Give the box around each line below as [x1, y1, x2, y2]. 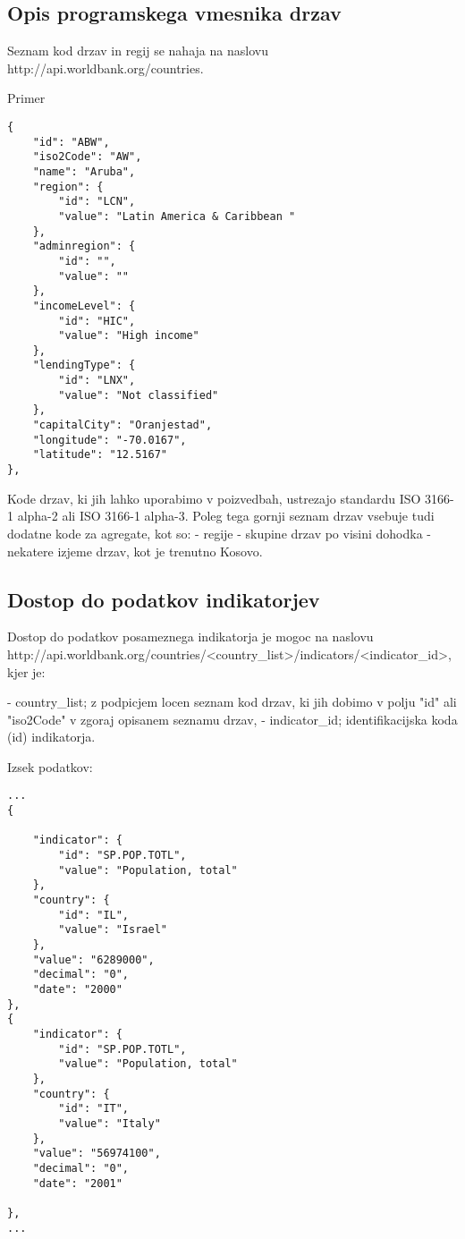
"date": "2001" [32, 1176, 123, 1190]
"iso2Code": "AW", [32, 150, 142, 164]
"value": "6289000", [32, 953, 155, 966]
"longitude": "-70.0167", [32, 433, 187, 446]
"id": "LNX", [58, 374, 136, 387]
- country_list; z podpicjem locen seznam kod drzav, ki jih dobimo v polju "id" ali [7, 692, 457, 711]
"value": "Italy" [58, 1116, 161, 1130]
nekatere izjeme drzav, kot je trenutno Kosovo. [7, 541, 263, 560]
